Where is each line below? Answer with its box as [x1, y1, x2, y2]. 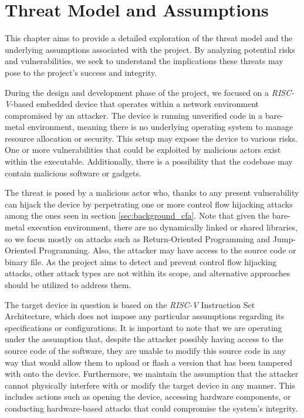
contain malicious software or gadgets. [5, 166, 141, 179]
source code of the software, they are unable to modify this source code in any [5, 344, 286, 356]
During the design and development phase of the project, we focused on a [5, 86, 269, 98]
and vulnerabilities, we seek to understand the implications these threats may [5, 55, 283, 67]
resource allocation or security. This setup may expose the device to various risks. [5, 132, 298, 144]
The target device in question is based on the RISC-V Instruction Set [5, 298, 255, 310]
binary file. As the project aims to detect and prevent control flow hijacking [5, 255, 277, 267]
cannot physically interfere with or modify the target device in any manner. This [5, 379, 295, 391]
